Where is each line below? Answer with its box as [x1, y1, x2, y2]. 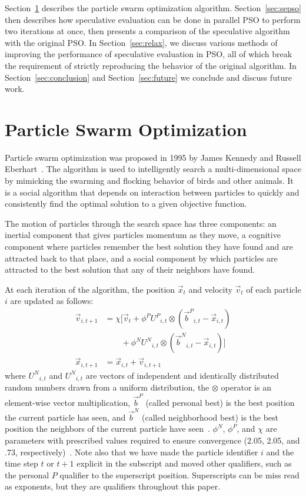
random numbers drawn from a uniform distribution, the [5, 381, 209, 394]
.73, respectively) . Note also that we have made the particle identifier [5, 445, 258, 458]
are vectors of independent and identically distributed [85, 369, 279, 381]
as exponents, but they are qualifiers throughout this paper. [5, 480, 221, 492]
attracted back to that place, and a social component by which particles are [5, 252, 278, 264]
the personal [5, 468, 49, 481]
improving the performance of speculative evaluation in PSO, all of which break [5, 48, 292, 60]
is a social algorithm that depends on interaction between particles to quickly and [5, 186, 300, 198]
